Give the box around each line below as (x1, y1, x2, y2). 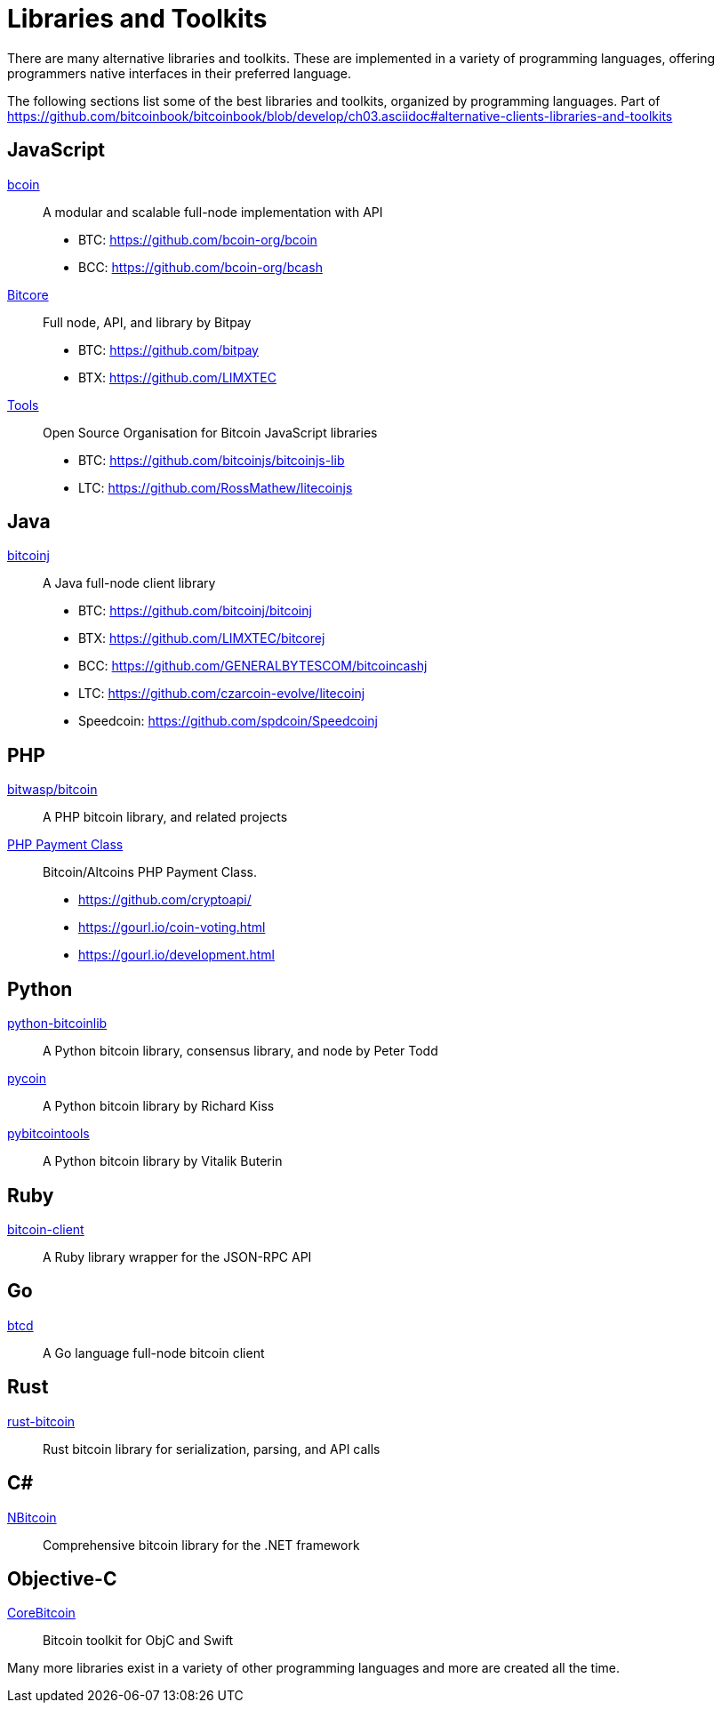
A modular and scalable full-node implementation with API (43, 204, 383, 220)
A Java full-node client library (43, 575, 216, 591)
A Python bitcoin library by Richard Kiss (43, 1098, 275, 1114)
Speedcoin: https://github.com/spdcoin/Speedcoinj (78, 713, 378, 729)
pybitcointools (7, 1126, 90, 1142)
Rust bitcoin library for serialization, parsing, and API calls (43, 1441, 381, 1457)
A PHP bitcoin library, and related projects (43, 809, 288, 825)
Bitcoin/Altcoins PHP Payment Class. (43, 864, 258, 880)
